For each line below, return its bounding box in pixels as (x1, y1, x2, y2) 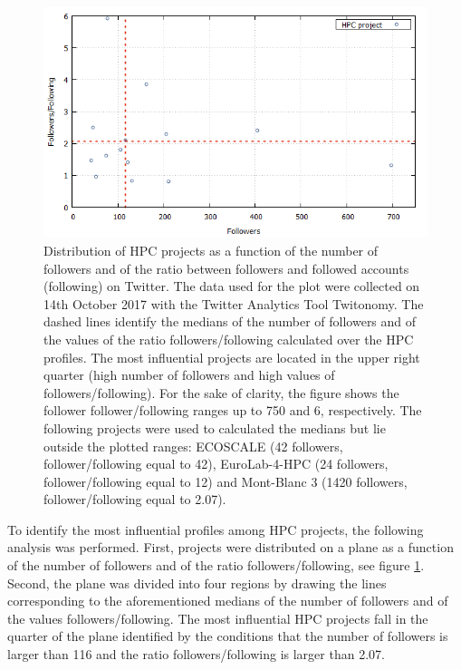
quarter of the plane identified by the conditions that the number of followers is (7, 626, 448, 646)
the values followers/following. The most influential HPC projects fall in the (7, 608, 428, 627)
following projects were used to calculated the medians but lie (43, 418, 386, 437)
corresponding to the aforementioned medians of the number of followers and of (7, 591, 448, 610)
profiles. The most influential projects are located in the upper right (43, 347, 420, 366)
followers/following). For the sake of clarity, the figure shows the (43, 383, 399, 402)
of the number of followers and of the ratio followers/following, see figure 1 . (7, 556, 425, 575)
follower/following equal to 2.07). (43, 490, 226, 509)
